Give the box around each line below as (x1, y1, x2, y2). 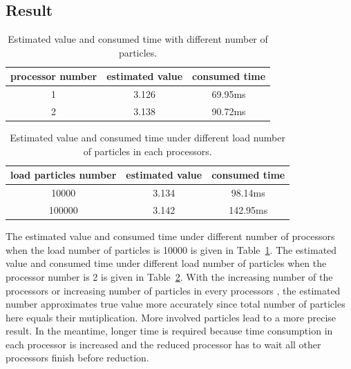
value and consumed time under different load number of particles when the (6, 256, 327, 270)
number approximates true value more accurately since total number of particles (6, 297, 345, 311)
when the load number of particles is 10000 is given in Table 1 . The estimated (6, 242, 337, 257)
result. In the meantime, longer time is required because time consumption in (6, 323, 333, 338)
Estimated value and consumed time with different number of (8, 32, 268, 46)
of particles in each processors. (83, 143, 212, 158)
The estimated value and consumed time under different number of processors (6, 229, 335, 243)
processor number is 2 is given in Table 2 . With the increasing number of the (6, 269, 333, 283)
